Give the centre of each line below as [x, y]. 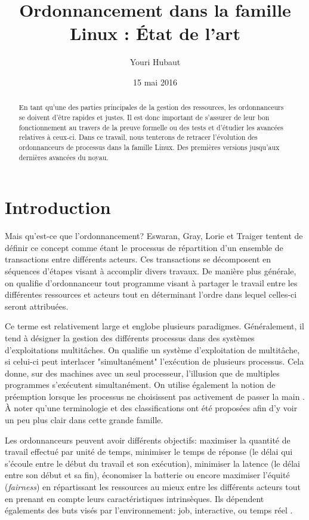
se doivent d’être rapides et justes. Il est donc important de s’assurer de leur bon [144, 117]
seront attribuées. [37, 306]
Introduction [58, 207]
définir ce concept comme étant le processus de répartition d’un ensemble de [144, 247]
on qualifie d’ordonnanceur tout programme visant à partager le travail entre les [151, 282]
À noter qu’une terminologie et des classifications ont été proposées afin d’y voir [151, 408]
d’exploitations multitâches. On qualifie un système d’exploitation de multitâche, [152, 349]
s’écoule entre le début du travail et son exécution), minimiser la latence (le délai [152, 463]
